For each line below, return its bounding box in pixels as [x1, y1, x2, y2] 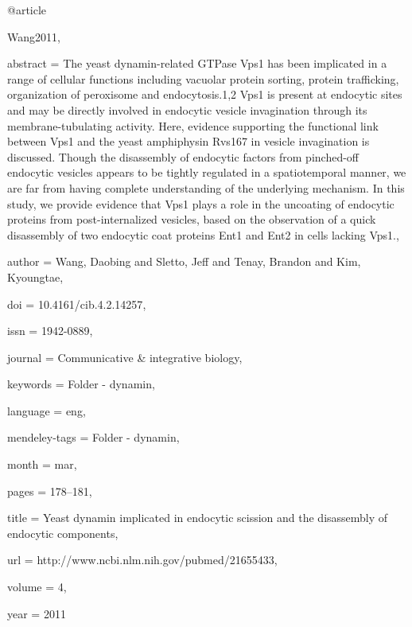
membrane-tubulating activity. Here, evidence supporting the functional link [7, 117, 379, 134]
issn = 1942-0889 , [7, 322, 93, 339]
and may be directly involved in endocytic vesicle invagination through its [7, 101, 367, 118]
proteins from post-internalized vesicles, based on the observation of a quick [7, 211, 376, 228]
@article [7, 2, 47, 18]
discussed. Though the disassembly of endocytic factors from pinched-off [7, 148, 359, 165]
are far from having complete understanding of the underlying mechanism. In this [7, 179, 405, 196]
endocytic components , [7, 524, 119, 541]
